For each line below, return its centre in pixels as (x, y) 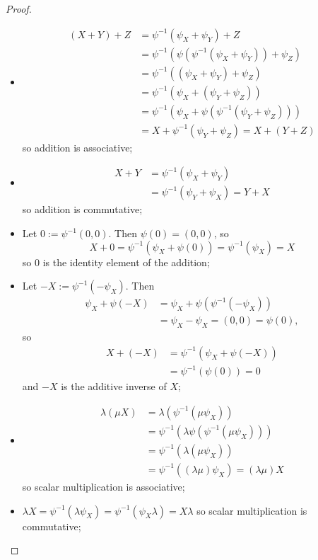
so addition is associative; (77, 147)
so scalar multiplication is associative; (104, 486)
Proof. (19, 8)
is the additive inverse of (114, 386)
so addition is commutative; (82, 209)
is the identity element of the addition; (126, 262)
